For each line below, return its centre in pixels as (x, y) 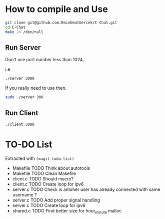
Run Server (23, 47)
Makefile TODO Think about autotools (51, 168)
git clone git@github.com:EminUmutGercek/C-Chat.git (61, 23)
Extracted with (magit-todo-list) (40, 158)
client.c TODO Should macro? (43, 178)
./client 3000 (20, 124)
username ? (24, 194)
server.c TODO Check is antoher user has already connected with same (86, 189)
